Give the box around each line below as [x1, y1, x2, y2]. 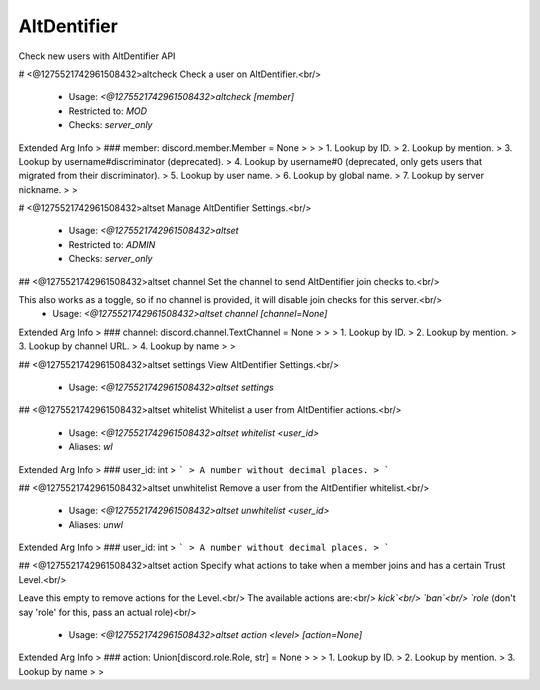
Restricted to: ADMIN [68, 238, 156, 250]
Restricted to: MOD [68, 105, 148, 117]
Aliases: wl [68, 441, 114, 453]
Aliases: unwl [68, 518, 124, 530]
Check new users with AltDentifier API [18, 50, 176, 62]
